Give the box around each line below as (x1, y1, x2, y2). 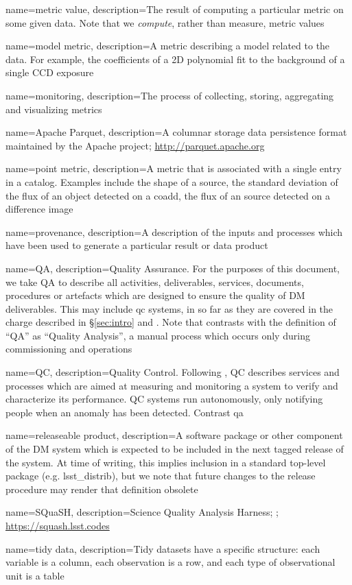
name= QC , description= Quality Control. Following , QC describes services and (5, 365, 340, 379)
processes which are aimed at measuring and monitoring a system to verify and (5, 378, 338, 392)
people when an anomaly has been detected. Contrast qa (5, 405, 244, 419)
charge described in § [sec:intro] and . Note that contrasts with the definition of (5, 315, 336, 329)
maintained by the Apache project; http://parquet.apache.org (5, 138, 265, 152)
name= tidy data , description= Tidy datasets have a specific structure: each (5, 541, 320, 556)
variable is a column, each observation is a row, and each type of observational (5, 555, 336, 569)
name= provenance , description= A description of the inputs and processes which (5, 224, 343, 239)
